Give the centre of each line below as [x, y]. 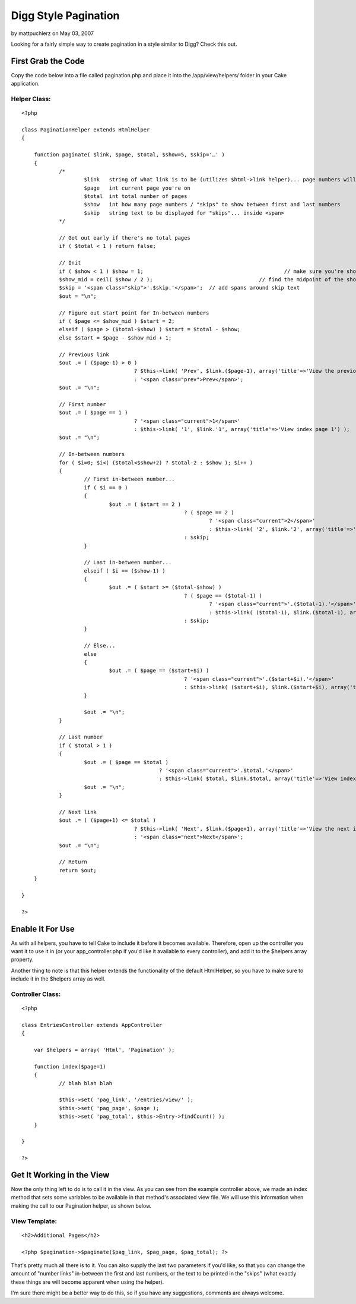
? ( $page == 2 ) [209, 512]
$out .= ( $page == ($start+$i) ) [159, 671]
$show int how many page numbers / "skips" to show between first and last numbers [212, 205]
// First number [82, 404]
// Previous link [84, 354]
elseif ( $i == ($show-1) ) [125, 571]
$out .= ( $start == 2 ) [145, 504]
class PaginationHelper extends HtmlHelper [86, 130]
